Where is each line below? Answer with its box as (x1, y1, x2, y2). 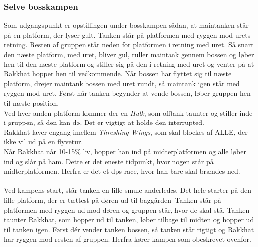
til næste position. (4, 97, 59, 108)
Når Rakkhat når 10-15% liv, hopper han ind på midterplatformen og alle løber (4, 146, 246, 156)
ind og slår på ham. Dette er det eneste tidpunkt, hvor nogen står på (4, 156, 214, 166)
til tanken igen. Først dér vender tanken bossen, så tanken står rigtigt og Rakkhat (4, 224, 254, 234)
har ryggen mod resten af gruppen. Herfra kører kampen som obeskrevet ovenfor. (4, 234, 251, 244)
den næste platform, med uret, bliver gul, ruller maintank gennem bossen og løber (4, 49, 254, 59)
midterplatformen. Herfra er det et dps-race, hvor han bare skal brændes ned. (4, 166, 240, 176)
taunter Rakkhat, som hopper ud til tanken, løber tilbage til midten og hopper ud (4, 214, 254, 225)
